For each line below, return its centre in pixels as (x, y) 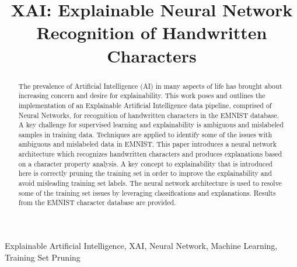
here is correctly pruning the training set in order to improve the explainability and (145, 173)
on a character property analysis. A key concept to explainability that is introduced (145, 163)
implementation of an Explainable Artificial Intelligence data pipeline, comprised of (145, 105)
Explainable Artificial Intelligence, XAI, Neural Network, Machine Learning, (141, 246)
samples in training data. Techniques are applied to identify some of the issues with (145, 134)
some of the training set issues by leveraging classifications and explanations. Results (147, 193)
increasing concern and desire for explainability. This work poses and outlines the (142, 96)
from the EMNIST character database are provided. (97, 202)
